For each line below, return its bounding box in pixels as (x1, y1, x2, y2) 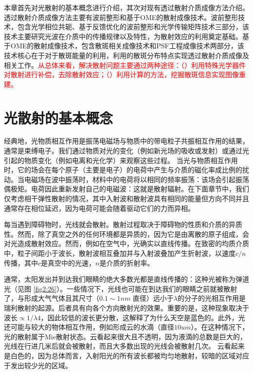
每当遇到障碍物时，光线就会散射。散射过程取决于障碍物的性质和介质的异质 (4, 219, 242, 229)
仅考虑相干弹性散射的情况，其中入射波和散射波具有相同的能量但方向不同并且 (4, 193, 249, 204)
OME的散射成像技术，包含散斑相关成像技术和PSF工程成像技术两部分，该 (10, 41, 244, 51)
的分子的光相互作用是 (178, 293, 246, 303)
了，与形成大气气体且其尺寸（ (4, 293, 99, 303)
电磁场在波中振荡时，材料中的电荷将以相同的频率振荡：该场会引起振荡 (24, 174, 249, 184)
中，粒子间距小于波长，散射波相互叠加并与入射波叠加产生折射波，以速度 (4, 248, 235, 258)
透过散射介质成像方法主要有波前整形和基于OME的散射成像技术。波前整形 (4, 12, 238, 22)
